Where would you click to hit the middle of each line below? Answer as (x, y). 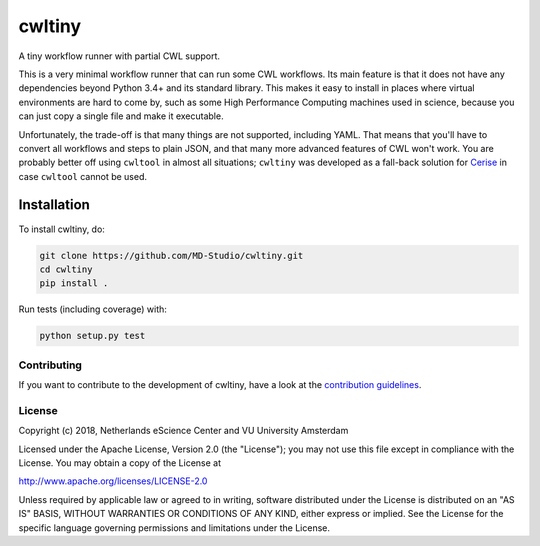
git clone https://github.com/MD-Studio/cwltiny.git (171, 255)
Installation (54, 205)
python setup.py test (92, 336)
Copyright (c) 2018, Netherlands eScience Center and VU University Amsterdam (183, 431)
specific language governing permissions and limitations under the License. (174, 527)
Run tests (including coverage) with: (92, 309)
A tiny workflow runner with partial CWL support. (119, 56)
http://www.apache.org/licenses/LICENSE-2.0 (113, 481)
